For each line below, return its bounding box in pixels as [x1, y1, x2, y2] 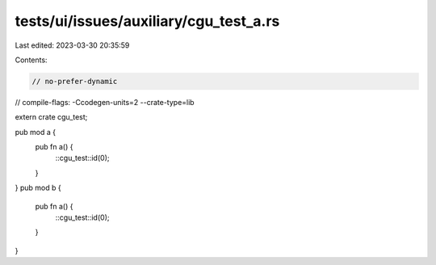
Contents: [15, 55, 48, 65]
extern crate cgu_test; [15, 112, 88, 122]
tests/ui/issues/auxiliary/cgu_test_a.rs [15, 12, 280, 30]
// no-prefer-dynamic [31, 77, 118, 86]
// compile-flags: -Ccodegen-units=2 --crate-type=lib [15, 97, 195, 107]
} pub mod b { [15, 183, 61, 193]
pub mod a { [15, 127, 57, 137]
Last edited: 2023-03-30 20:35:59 [15, 40, 130, 50]
